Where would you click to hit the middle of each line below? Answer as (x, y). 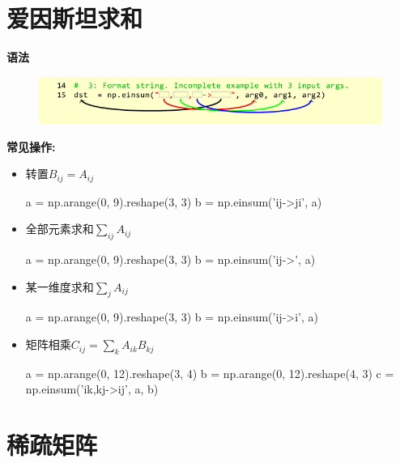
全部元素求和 (60, 229)
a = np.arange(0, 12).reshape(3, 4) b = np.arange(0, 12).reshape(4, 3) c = (210, 373)
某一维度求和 (60, 286)
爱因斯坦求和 (75, 18)
